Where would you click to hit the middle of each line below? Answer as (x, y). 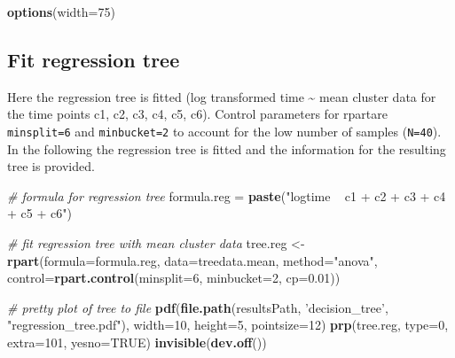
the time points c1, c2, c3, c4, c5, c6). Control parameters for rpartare (197, 114)
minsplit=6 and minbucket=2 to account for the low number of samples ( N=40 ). (224, 131)
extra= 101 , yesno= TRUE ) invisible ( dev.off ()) (137, 342)
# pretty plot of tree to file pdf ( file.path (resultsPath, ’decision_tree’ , (198, 307)
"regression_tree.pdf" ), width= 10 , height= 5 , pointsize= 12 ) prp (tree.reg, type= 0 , (228, 325)
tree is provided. (51, 166)
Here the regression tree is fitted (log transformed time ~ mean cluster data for (222, 96)
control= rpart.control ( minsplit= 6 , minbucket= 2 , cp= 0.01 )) (174, 278)
